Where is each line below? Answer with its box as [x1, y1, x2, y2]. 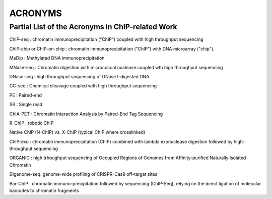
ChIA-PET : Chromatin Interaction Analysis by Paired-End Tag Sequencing [9, 111, 163, 117]
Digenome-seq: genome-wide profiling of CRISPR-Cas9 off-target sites [9, 171, 158, 177]
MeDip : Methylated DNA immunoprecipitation [9, 55, 105, 61]
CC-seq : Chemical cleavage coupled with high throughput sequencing [9, 83, 157, 89]
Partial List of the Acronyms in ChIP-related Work [9, 22, 177, 31]
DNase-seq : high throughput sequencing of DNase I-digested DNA [9, 73, 150, 79]
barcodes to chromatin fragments [9, 187, 79, 194]
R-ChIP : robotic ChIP [9, 120, 54, 126]
